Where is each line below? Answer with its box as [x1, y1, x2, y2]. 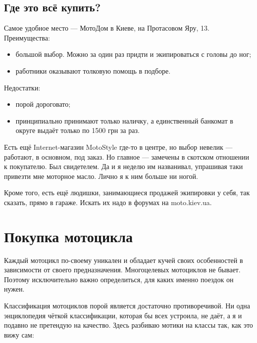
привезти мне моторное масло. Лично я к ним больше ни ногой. [4, 171, 198, 181]
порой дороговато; [15, 99, 71, 109]
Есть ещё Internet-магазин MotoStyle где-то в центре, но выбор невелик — [4, 141, 233, 152]
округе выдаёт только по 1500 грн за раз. [15, 125, 140, 135]
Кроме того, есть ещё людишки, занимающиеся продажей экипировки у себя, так [4, 187, 250, 198]
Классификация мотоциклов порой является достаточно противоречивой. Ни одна [4, 300, 250, 311]
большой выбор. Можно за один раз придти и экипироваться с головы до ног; [15, 49, 252, 59]
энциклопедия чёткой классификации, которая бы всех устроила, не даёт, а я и [4, 310, 242, 320]
